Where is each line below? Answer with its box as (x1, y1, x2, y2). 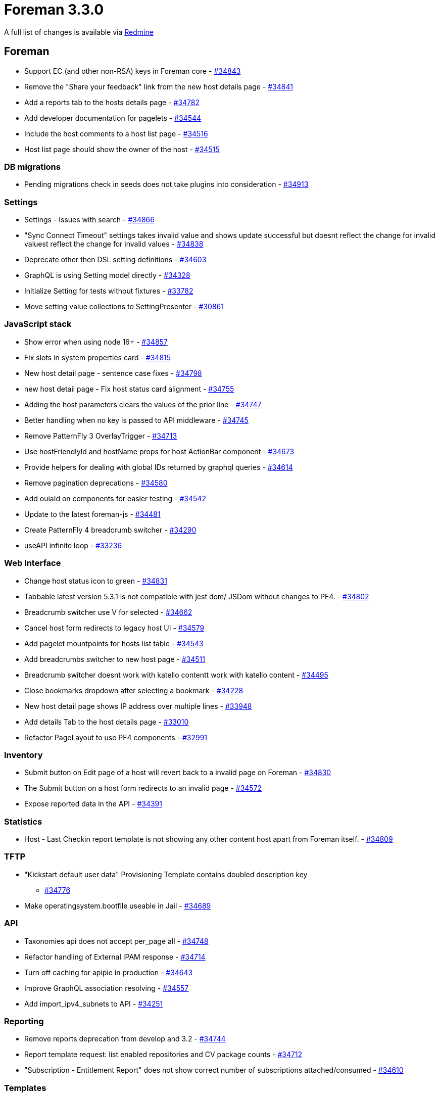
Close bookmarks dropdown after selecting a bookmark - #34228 (24, 686, 243, 695)
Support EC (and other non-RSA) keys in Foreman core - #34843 (24, 66, 241, 75)
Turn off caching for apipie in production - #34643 (24, 968, 193, 977)
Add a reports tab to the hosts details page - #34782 (24, 98, 200, 107)
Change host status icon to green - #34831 (24, 576, 167, 585)
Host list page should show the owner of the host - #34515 (24, 145, 220, 154)
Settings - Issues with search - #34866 (24, 215, 155, 224)
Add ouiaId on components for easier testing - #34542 (24, 494, 206, 503)
